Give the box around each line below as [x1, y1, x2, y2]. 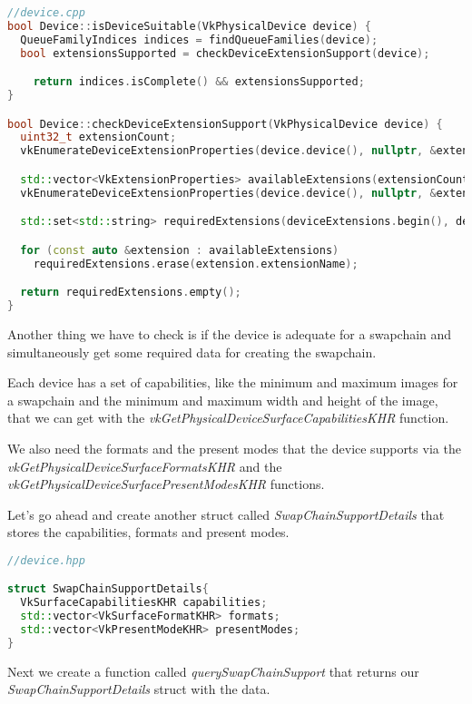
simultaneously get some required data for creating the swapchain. [7, 342, 377, 361]
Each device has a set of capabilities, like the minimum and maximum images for [7, 373, 458, 392]
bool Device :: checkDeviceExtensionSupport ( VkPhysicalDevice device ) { [7, 117, 443, 131]
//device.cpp [7, 6, 85, 19]
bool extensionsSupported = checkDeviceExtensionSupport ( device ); [20, 46, 430, 60]
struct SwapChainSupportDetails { [7, 582, 209, 596]
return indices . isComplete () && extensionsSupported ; [33, 75, 365, 89]
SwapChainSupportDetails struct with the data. [7, 680, 270, 699]
